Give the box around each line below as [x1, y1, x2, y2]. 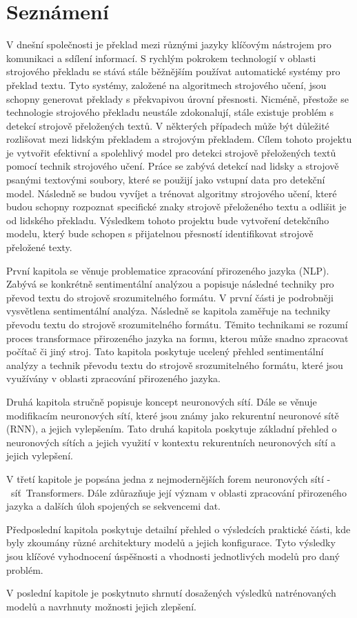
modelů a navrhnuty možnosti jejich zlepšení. [6, 599, 196, 613]
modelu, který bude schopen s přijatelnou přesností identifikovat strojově [6, 226, 314, 241]
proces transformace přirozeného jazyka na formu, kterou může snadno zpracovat [6, 330, 349, 345]
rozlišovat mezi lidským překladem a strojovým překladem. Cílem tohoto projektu [6, 132, 352, 146]
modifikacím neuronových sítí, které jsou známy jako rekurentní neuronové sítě [6, 408, 339, 422]
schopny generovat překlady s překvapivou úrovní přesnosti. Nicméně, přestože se [6, 91, 349, 106]
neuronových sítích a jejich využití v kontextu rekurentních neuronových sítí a [6, 435, 336, 449]
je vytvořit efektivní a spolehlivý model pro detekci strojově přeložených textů [6, 145, 336, 159]
